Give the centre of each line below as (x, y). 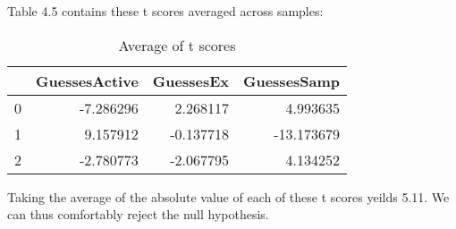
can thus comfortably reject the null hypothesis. (138, 214)
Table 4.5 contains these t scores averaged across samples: (165, 11)
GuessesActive (87, 81)
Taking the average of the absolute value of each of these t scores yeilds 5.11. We (228, 196)
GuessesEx (190, 81)
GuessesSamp (291, 81)
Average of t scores (177, 45)
